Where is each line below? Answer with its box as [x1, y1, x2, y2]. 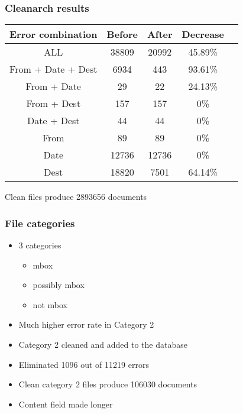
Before [106, 27, 138, 41]
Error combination [9, 27, 98, 41]
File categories [5, 215, 75, 230]
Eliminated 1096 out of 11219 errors [18, 358, 149, 370]
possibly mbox [33, 279, 85, 291]
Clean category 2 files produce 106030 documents [18, 378, 197, 390]
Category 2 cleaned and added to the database [18, 338, 187, 350]
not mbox [33, 298, 67, 310]
